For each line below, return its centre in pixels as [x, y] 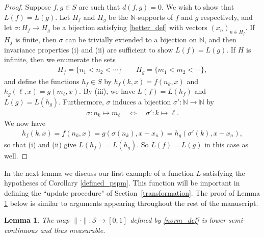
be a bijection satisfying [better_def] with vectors [130, 27]
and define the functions [42, 81]
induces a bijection [142, 101]
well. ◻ [16, 156]
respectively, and [227, 17]
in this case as [226, 144]
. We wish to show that [198, 7]
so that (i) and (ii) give [40, 144]
